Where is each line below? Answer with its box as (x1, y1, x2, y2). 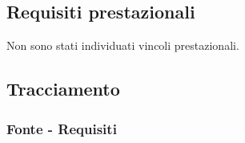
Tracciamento (6, 76, 120, 101)
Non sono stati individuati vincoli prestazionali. (6, 37, 239, 54)
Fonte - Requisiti (6, 118, 117, 138)
